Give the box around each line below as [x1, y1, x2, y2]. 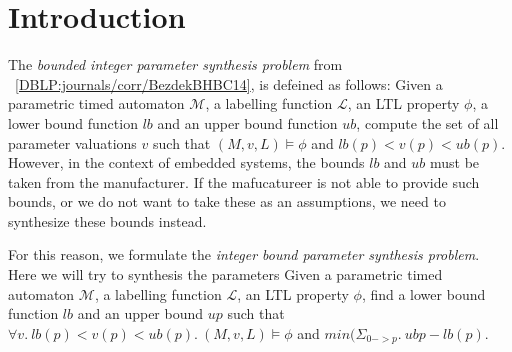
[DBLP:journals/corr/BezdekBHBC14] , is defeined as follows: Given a [15, 73, 443, 94]
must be [430, 152, 480, 173]
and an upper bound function [157, 112, 338, 133]
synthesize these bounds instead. [8, 210, 207, 231]
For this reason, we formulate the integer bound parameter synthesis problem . [8, 244, 480, 265]
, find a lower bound [361, 283, 486, 304]
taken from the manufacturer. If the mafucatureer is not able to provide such [8, 171, 480, 192]
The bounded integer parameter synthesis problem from [8, 54, 343, 75]
